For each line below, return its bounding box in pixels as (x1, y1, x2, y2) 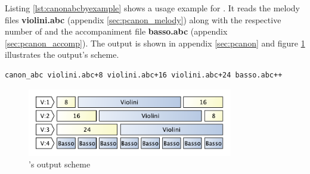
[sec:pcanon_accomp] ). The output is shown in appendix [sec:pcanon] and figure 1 (5, 36, 305, 49)
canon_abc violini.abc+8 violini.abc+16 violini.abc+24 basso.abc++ (5, 70, 283, 79)
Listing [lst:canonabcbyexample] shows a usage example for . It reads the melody (5, 2, 300, 14)
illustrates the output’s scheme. (5, 48, 119, 61)
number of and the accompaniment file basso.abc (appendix (5, 25, 228, 38)
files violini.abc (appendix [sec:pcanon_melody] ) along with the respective (5, 13, 281, 26)
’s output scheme (29, 158, 91, 170)
